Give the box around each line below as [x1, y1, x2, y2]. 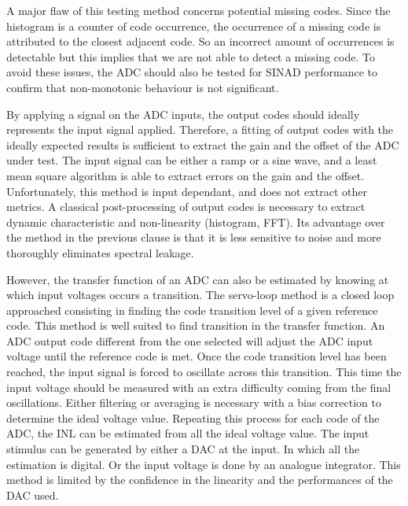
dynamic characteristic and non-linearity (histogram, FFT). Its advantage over [6, 213, 385, 230]
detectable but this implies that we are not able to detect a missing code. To [6, 48, 375, 65]
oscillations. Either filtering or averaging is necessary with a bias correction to [6, 394, 381, 411]
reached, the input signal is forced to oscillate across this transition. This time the [6, 364, 402, 380]
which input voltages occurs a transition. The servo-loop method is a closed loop [6, 286, 395, 303]
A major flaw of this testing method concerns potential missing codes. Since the [6, 2, 391, 18]
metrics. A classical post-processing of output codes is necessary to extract [6, 198, 366, 215]
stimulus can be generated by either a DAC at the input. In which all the [6, 441, 360, 457]
